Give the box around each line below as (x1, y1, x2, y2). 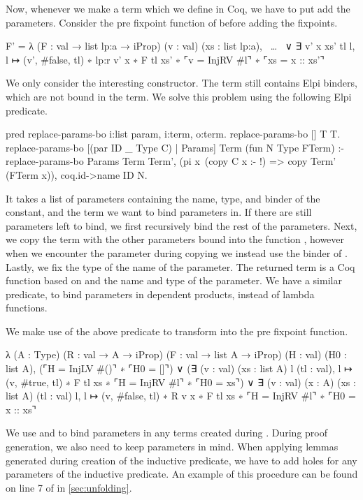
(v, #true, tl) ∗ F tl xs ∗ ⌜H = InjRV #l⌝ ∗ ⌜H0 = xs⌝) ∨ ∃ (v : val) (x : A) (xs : (6, 374, 356, 389)
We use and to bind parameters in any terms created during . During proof (6, 425, 328, 440)
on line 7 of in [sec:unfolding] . (6, 480, 132, 494)
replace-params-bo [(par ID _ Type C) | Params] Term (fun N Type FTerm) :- (6, 140, 344, 154)
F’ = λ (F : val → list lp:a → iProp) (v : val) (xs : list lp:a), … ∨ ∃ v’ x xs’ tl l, (6, 38, 355, 53)
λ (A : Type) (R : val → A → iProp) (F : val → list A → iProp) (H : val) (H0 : (6, 347, 347, 362)
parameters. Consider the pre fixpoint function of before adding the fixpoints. (6, 15, 338, 29)
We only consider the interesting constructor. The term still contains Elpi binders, (6, 75, 357, 90)
